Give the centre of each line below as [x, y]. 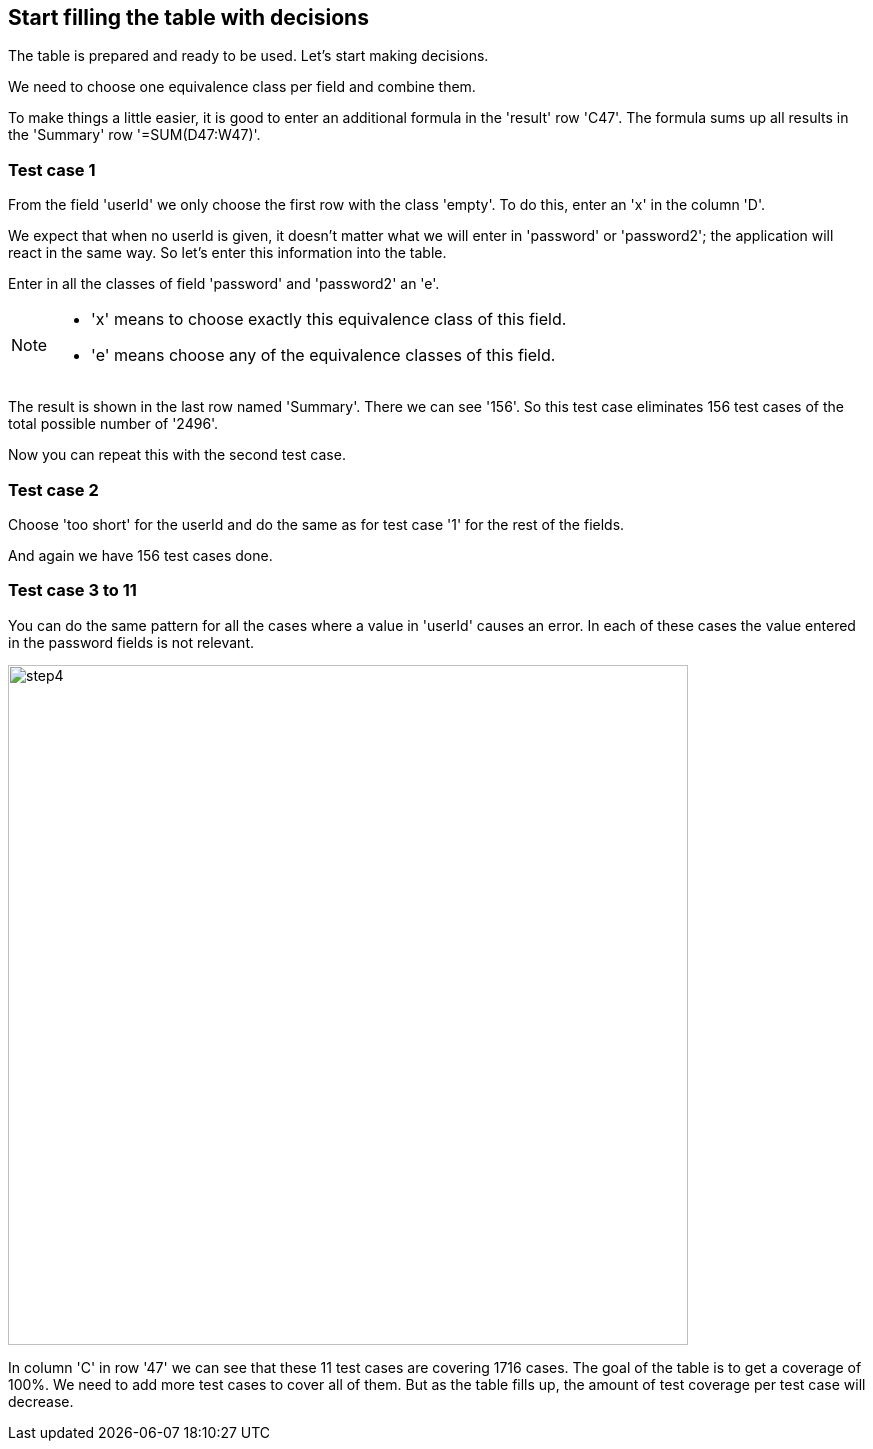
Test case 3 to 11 [72, 590]
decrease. [41, 1401]
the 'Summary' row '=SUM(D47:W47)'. [134, 135]
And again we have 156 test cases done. [140, 555]
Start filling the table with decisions [188, 17]
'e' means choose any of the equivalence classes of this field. [323, 355]
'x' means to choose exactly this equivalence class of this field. [329, 319]
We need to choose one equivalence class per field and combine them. [242, 87]
